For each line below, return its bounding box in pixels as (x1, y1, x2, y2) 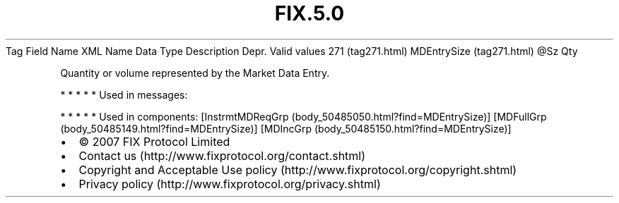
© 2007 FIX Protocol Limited (78, 134, 230, 149)
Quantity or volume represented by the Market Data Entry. (60, 66, 330, 79)
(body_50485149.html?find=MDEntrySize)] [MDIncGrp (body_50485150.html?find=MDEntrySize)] (60, 122, 512, 135)
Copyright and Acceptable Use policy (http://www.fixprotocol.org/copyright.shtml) (78, 162, 517, 177)
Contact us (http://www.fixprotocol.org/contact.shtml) (78, 148, 366, 163)
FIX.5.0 (274, 1, 345, 25)
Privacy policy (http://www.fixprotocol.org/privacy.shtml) (78, 176, 381, 191)
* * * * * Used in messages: (60, 88, 188, 101)
